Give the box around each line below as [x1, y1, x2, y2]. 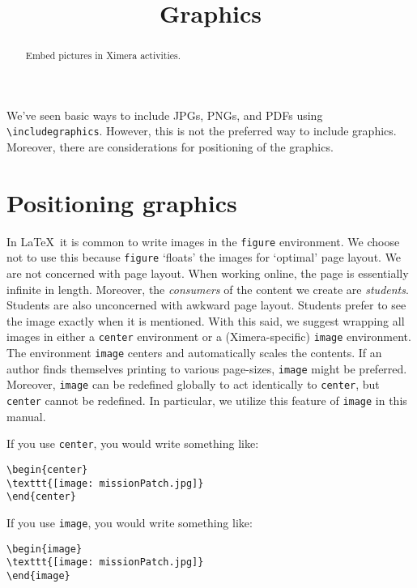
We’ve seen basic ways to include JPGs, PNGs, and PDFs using [6, 106, 323, 123]
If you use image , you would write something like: [6, 513, 253, 530]
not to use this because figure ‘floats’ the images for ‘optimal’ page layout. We [6, 249, 402, 266]
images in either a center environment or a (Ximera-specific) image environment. [6, 328, 411, 345]
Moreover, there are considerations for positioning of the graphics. [6, 138, 334, 156]
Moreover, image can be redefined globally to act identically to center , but [6, 376, 380, 393]
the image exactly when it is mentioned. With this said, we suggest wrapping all [6, 312, 405, 329]
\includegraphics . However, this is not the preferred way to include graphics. [6, 122, 397, 139]
